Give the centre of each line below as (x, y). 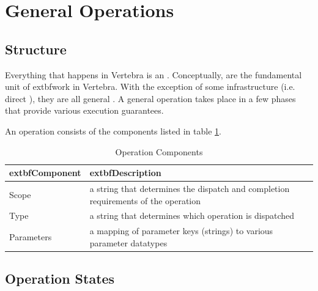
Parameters (31, 237)
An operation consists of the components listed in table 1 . (113, 131)
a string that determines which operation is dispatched (192, 215)
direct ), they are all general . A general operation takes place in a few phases (150, 98)
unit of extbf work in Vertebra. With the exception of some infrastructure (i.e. (150, 87)
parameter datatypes (128, 242)
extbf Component (45, 173)
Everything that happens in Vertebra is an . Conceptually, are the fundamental (153, 74)
